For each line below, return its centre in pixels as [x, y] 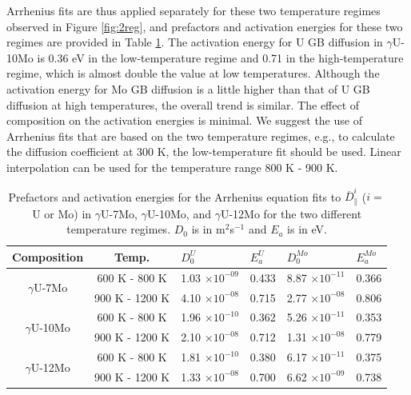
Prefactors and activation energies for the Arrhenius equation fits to [175, 196]
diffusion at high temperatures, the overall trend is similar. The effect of [183, 104]
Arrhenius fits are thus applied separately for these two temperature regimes [194, 10]
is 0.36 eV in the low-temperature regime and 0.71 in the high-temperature [220, 57]
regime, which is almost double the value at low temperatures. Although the [193, 73]
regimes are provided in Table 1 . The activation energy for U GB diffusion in [195, 42]
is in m [208, 229]
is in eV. [307, 229]
